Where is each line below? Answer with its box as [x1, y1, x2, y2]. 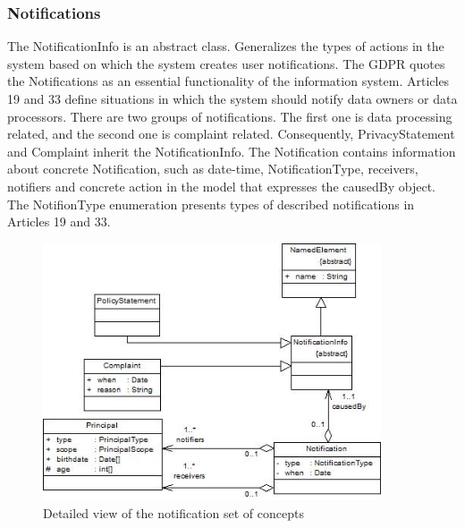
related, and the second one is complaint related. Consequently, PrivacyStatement [7, 124, 455, 143]
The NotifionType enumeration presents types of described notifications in [7, 194, 415, 213]
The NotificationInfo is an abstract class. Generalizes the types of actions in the [7, 37, 444, 55]
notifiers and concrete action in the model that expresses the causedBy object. [7, 176, 435, 195]
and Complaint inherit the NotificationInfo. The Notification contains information [7, 141, 456, 160]
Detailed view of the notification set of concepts [43, 503, 304, 522]
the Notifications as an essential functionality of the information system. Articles [7, 72, 450, 90]
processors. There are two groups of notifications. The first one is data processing [7, 106, 452, 125]
